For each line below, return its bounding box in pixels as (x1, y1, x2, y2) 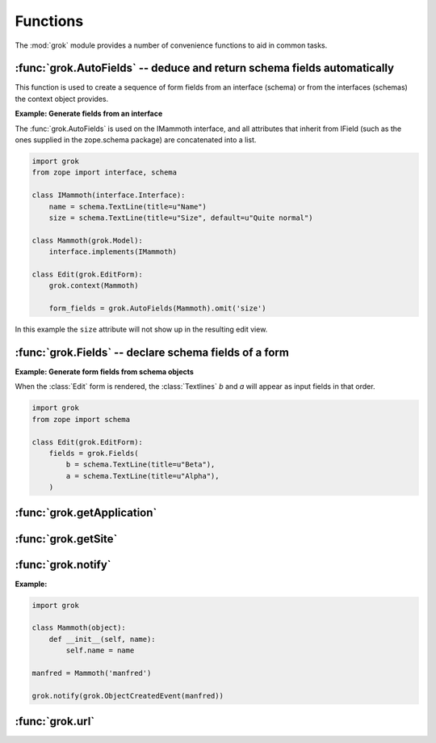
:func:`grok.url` (15, 715, 95, 728)
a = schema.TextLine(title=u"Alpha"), (65, 471, 220, 480)
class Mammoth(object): (31, 623, 127, 632)
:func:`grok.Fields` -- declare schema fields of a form (15, 345, 290, 359)
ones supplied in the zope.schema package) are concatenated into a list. (15, 135, 257, 145)
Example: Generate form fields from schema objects (15, 366, 194, 376)
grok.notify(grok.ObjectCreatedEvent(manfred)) (31, 691, 224, 700)
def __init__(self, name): (48, 635, 157, 644)
